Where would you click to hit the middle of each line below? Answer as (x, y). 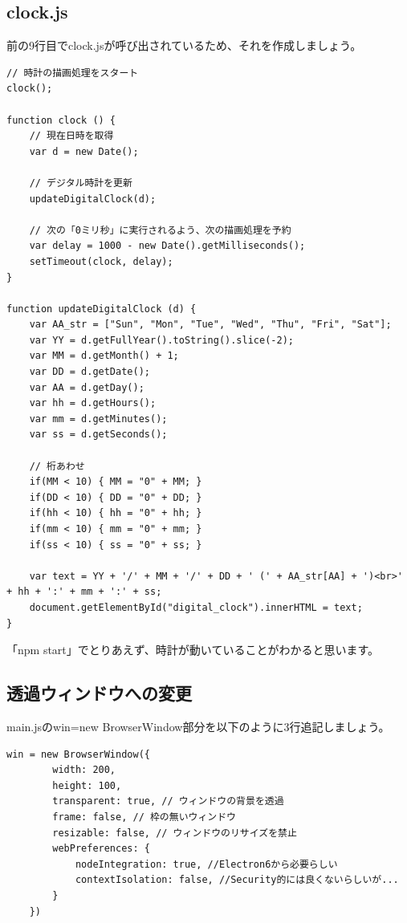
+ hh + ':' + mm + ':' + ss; (84, 592)
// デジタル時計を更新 (81, 183)
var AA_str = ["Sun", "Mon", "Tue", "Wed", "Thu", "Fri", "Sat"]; (210, 325)
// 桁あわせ (57, 466)
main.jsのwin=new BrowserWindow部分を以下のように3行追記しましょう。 (198, 726)
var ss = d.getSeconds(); (98, 435)
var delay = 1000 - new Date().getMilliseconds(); (167, 246)
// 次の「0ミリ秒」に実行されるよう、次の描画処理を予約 (160, 230)
